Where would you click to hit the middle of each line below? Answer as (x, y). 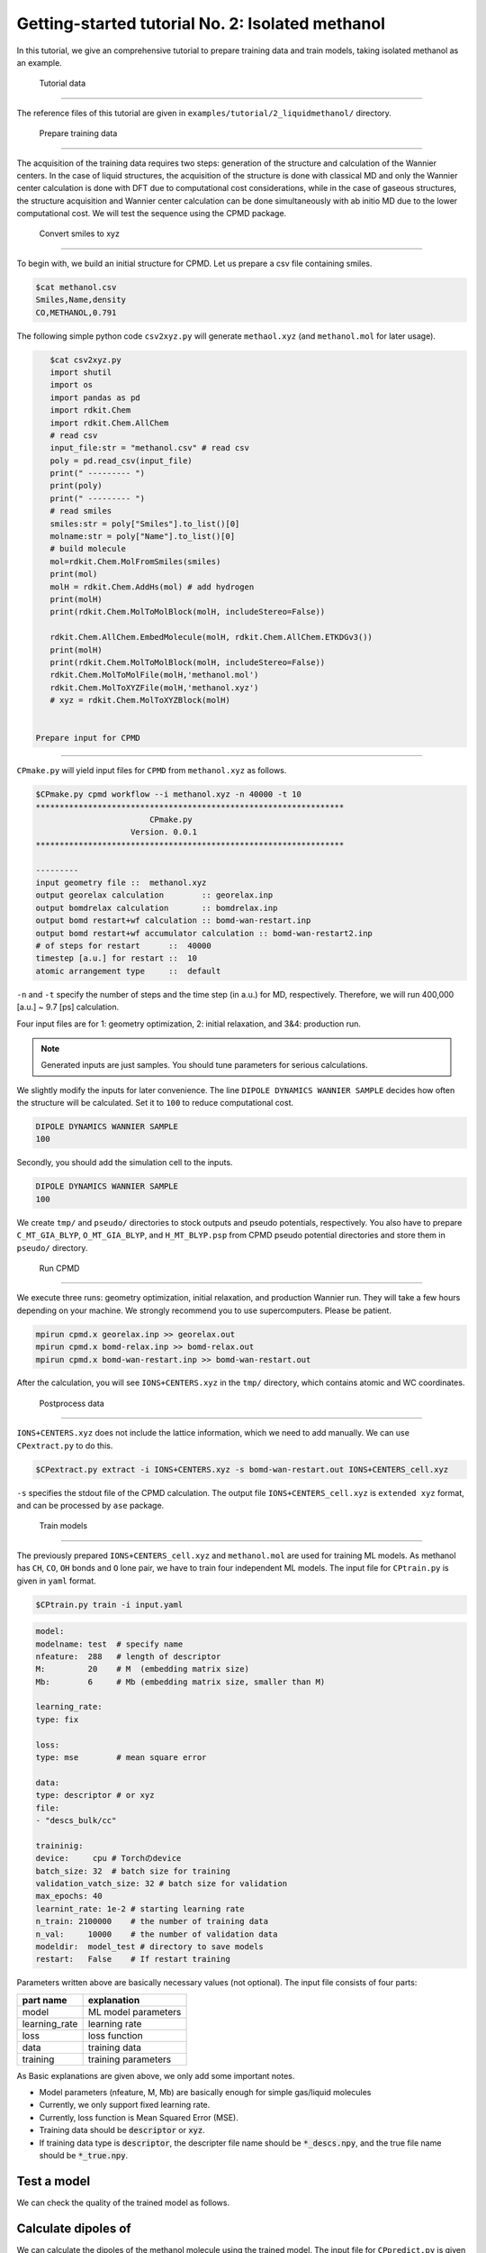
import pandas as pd (95, 397)
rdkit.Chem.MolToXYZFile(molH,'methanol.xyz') (154, 688)
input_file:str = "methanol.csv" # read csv (149, 448)
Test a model (53, 2181)
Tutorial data (63, 83)
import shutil (81, 372)
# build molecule (88, 549)
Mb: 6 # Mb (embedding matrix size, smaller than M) (180, 1682)
